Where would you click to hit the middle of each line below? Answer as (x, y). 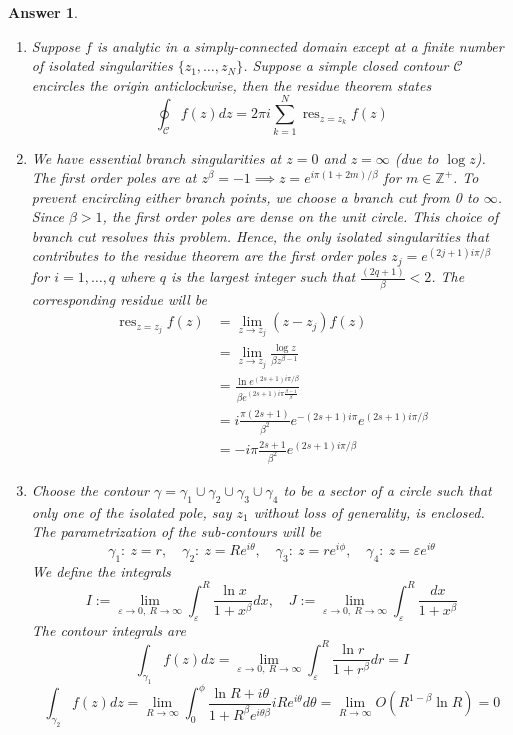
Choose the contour (90, 489)
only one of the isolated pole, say (131, 511)
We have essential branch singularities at (156, 157)
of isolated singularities (102, 65)
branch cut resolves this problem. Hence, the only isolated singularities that (260, 235)
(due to (416, 157)
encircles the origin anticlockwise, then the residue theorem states (231, 84)
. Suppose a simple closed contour (346, 65)
